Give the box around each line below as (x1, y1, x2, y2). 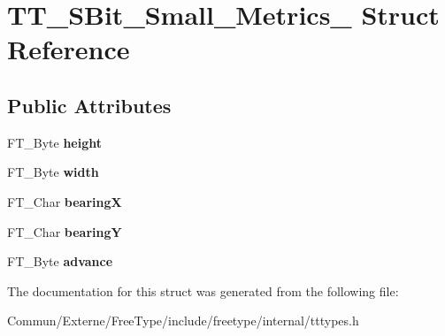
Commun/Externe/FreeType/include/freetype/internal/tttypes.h (7, 311, 359, 330)
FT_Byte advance (7, 252, 113, 271)
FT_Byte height (7, 133, 102, 151)
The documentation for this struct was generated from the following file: (7, 281, 399, 300)
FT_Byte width (7, 163, 99, 181)
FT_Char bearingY (7, 222, 122, 241)
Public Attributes (7, 91, 172, 118)
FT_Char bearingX (7, 192, 122, 210)
